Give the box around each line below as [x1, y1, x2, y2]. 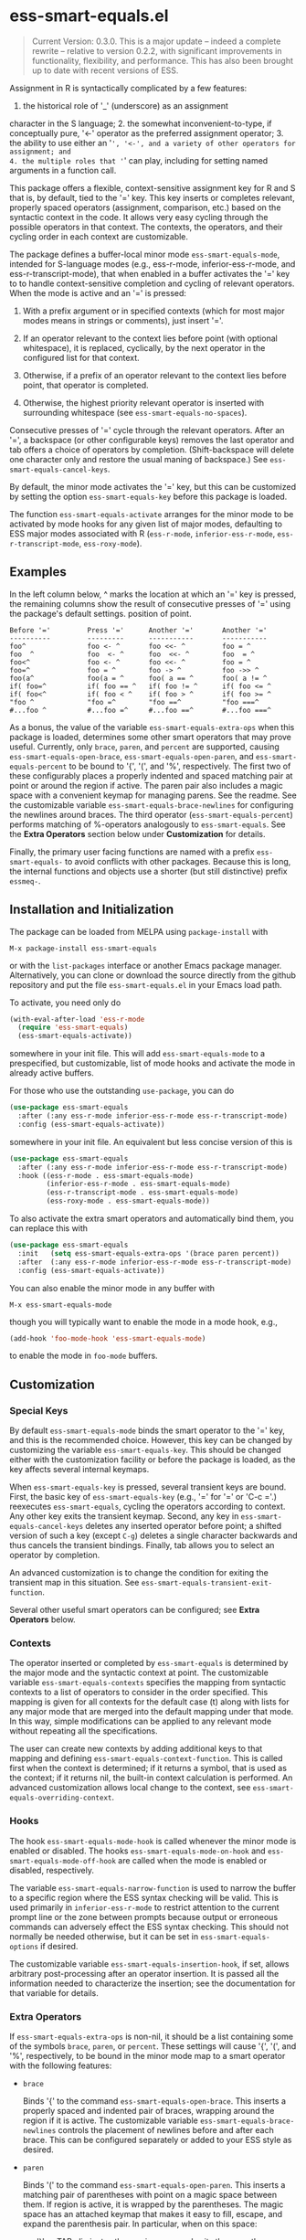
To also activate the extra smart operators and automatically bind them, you [9, 1213, 294, 1225]
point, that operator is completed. [22, 379, 149, 390]
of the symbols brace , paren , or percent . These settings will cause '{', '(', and [9, 2041, 297, 2052]
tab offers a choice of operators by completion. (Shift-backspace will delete [9, 444, 295, 455]
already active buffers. [9, 1067, 94, 1078]
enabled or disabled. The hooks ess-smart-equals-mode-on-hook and [9, 1845, 267, 1856]
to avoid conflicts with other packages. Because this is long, [65, 855, 291, 866]
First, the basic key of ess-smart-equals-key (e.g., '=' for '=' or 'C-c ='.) [9, 1492, 277, 1502]
